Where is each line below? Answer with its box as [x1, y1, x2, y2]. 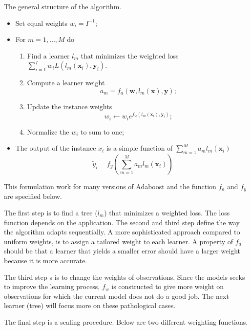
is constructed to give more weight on [111, 281, 224, 291]
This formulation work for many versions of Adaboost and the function [4, 181, 216, 191]
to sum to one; [81, 126, 124, 136]
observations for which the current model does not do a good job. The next [4, 291, 229, 301]
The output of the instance [15, 143, 96, 153]
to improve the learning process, [4, 281, 100, 291]
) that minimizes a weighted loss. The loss [104, 207, 230, 217]
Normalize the [27, 126, 69, 136]
